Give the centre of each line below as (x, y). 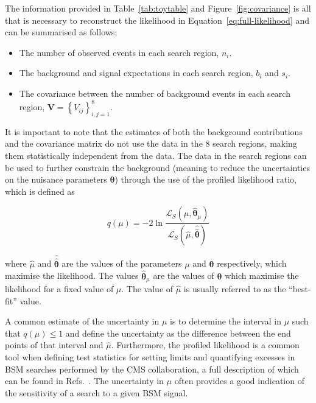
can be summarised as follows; (61, 32)
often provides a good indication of (239, 381)
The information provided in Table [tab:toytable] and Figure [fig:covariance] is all (158, 8)
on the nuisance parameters (56, 179)
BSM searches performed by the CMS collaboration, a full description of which (152, 369)
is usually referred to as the (235, 289)
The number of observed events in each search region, (119, 52)
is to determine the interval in (226, 321)
